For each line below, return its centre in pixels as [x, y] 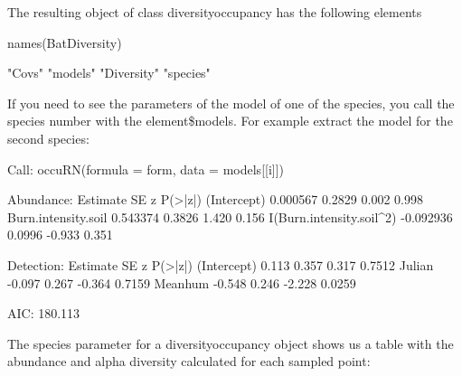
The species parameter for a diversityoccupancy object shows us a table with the [231, 343]
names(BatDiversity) [65, 42]
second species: [48, 138]
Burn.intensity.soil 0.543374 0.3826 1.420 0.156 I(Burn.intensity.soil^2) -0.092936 [230, 216]
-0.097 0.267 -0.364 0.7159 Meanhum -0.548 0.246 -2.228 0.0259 [182, 282]
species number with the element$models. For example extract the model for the [230, 121]
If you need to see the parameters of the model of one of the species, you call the [231, 103]
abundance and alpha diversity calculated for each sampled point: [189, 361]
